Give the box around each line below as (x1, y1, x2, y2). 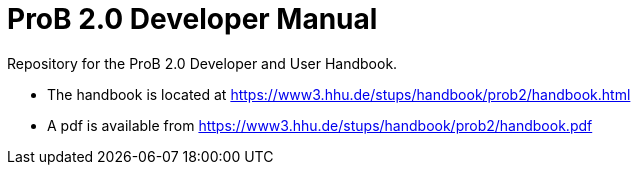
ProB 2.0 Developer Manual (7, 2, 378, 36)
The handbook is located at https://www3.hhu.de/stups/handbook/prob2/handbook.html (47, 85, 631, 103)
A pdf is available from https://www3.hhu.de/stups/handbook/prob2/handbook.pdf (47, 116, 593, 134)
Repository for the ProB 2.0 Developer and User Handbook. (7, 54, 398, 72)
